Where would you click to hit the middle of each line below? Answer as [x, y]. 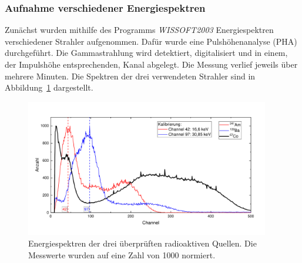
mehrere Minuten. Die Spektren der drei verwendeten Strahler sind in [130, 76]
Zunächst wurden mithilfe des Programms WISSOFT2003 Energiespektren [139, 30]
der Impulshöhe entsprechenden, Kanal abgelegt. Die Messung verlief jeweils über [151, 64]
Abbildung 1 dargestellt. [49, 87]
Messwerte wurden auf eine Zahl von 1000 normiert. [122, 254]
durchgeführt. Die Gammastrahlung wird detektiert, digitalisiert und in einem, [146, 53]
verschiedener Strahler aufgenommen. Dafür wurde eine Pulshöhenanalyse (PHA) [151, 41]
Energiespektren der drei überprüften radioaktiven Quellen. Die [142, 243]
